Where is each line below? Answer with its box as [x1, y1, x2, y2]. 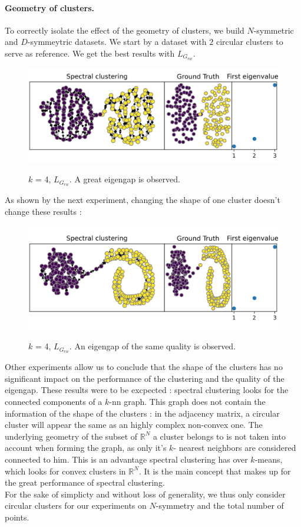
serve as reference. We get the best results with [5, 47, 175, 59]
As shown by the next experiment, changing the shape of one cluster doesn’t [5, 194, 280, 206]
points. [5, 510, 29, 523]
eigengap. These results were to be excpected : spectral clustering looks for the [5, 384, 289, 396]
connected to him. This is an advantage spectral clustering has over [5, 453, 248, 465]
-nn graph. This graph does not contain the [109, 395, 266, 407]
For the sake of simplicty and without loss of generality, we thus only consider [5, 487, 286, 500]
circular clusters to [216, 35, 283, 48]
